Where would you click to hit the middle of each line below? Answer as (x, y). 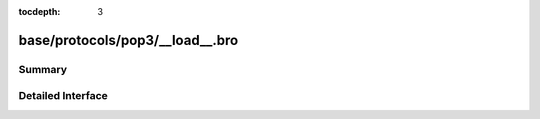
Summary (43, 69)
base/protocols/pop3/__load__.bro (128, 40)
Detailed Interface (63, 96)
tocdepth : (39, 11)
